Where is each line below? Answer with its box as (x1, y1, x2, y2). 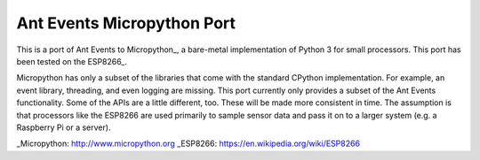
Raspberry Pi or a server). (16, 122, 111, 133)
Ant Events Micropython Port (16, 13, 236, 33)
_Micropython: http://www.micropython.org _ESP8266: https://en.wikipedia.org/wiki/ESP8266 (16, 138, 360, 149)
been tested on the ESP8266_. (16, 56, 128, 66)
